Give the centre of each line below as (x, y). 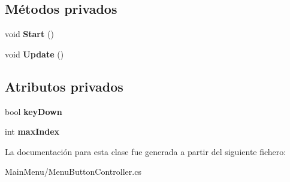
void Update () (34, 54)
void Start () (29, 34)
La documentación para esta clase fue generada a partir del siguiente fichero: (146, 151)
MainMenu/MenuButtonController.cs (73, 172)
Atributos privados (64, 86)
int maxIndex (32, 131)
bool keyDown (34, 111)
